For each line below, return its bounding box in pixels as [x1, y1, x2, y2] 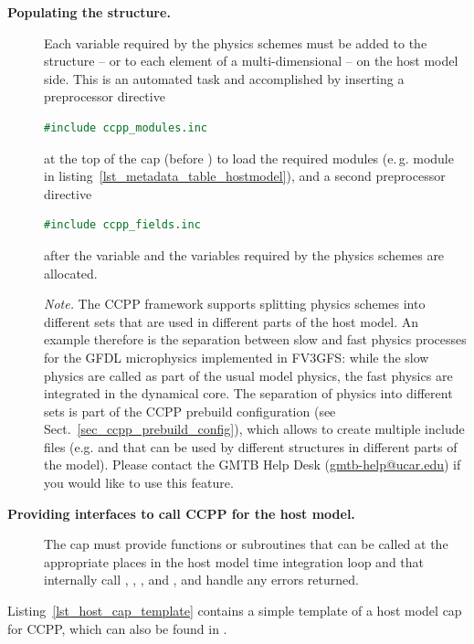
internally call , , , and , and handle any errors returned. [44, 570, 359, 589]
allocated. [44, 263, 98, 282]
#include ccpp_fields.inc [44, 218, 201, 232]
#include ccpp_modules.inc [44, 121, 207, 134]
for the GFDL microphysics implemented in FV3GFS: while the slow [44, 347, 429, 366]
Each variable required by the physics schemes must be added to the [44, 33, 427, 52]
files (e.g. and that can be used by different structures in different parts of [44, 437, 458, 456]
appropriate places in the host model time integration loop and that [44, 552, 425, 571]
